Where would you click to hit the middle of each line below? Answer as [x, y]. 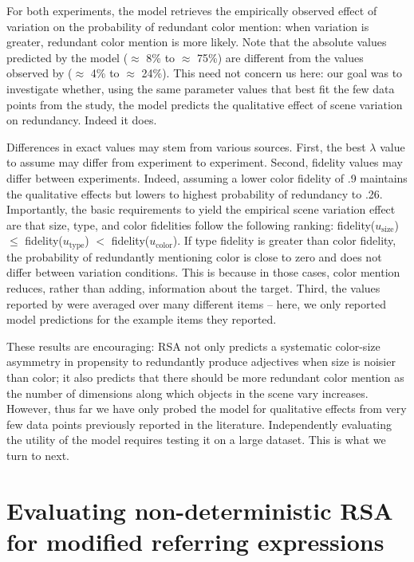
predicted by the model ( [67, 57]
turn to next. [38, 455]
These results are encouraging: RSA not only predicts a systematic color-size [193, 346]
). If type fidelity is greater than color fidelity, [284, 240]
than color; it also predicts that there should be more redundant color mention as [205, 377]
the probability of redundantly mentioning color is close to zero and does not [194, 256]
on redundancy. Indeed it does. [82, 120]
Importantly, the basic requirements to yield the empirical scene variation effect [201, 209]
